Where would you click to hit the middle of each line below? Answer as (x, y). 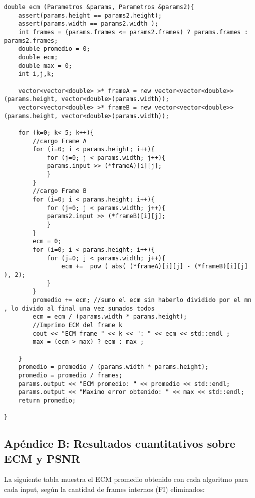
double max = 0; (45, 66)
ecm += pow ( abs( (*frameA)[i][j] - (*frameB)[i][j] (155, 267)
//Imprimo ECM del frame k (78, 325)
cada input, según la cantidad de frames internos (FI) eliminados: (104, 489)
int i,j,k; (36, 74)
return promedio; (47, 400)
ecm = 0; (47, 241)
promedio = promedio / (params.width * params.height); (113, 367)
